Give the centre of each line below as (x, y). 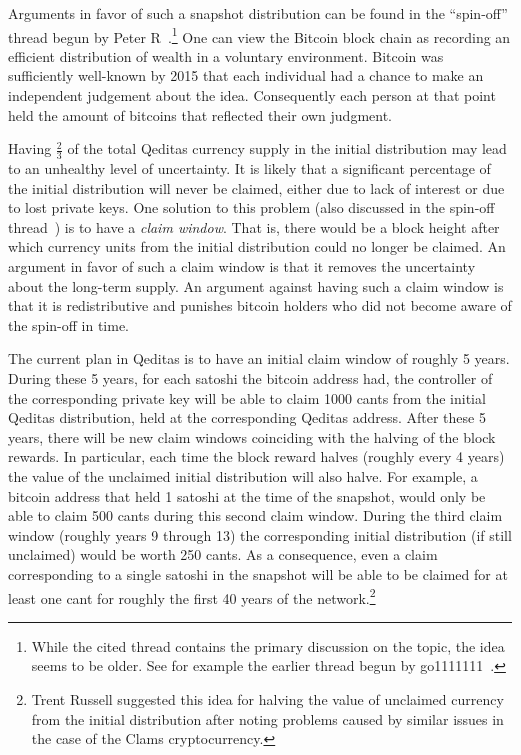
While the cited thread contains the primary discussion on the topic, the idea (268, 645)
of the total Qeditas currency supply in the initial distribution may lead (287, 148)
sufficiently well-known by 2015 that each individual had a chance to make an (246, 75)
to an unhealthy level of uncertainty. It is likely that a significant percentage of (249, 168)
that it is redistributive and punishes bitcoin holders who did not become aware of (260, 305)
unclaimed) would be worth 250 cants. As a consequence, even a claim (223, 554)
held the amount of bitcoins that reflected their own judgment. (200, 114)
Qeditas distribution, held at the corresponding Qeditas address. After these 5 (247, 417)
